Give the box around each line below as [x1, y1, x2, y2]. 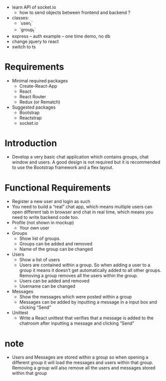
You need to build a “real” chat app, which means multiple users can [11, 204, 153, 210]
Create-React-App [19, 83, 58, 89]
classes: [11, 15, 29, 20]
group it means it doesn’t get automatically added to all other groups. [19, 267, 162, 273]
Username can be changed [19, 283, 76, 289]
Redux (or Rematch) [19, 99, 61, 105]
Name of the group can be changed [19, 246, 93, 252]
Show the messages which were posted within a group [19, 294, 132, 300]
